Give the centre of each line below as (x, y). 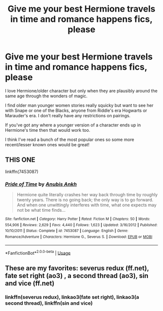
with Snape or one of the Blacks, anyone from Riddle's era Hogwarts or (76, 110)
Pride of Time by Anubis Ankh (41, 184)
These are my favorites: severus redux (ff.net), (77, 268)
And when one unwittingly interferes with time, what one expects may (87, 205)
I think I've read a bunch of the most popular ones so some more (70, 140)
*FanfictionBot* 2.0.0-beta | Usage (38, 252)
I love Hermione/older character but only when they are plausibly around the (81, 91)
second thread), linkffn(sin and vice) (49, 303)
